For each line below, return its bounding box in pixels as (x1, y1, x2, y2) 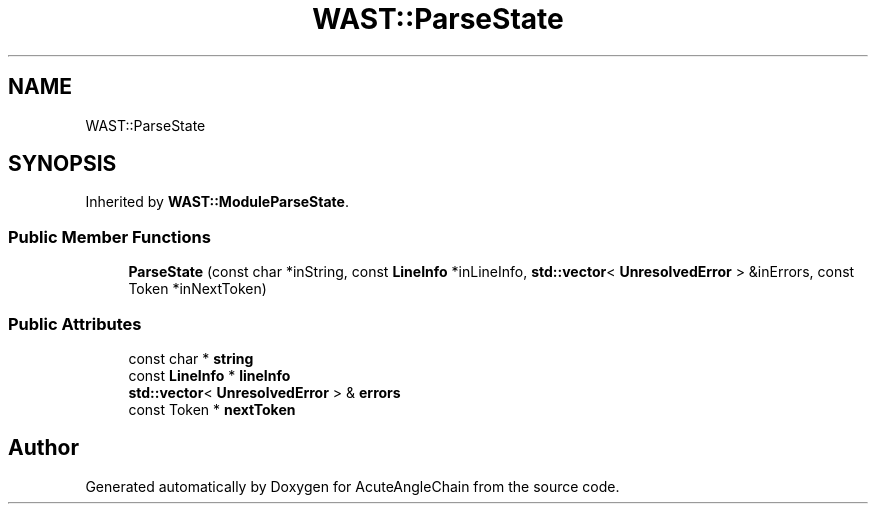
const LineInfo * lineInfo (128, 366, 291, 384)
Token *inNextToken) (128, 280, 267, 298)
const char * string (128, 349, 254, 367)
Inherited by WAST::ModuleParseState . (85, 193, 349, 211)
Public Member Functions (8, 226, 211, 247)
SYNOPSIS (8, 151, 117, 177)
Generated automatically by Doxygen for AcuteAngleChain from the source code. (85, 477, 620, 495)
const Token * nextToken (128, 400, 296, 418)
